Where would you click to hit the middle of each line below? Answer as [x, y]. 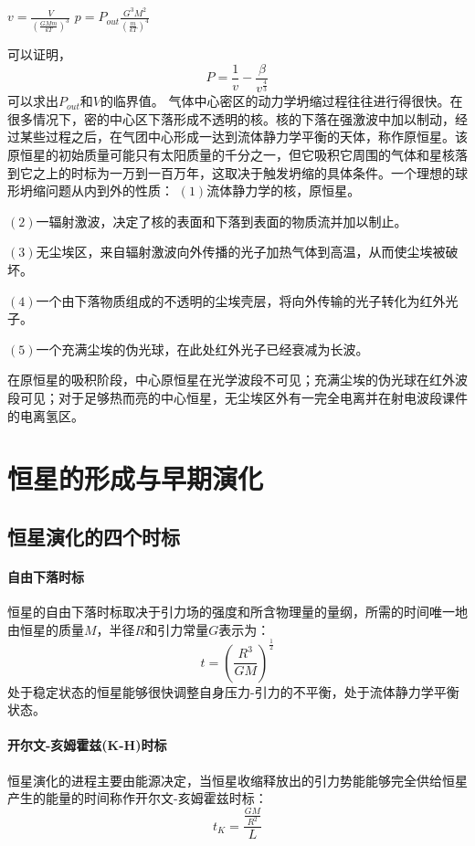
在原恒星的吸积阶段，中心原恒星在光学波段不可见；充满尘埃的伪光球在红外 [231, 380]
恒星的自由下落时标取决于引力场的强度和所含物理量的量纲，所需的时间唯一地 [237, 612]
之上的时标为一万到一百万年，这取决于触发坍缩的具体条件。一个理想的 [243, 172]
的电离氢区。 [46, 415]
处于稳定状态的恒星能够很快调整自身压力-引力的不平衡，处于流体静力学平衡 [233, 691]
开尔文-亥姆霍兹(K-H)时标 [87, 745]
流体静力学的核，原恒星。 [284, 190]
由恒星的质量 [46, 629]
